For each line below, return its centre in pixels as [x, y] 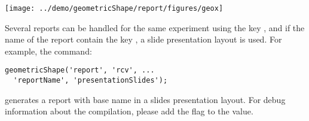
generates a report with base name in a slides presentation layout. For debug [145, 99]
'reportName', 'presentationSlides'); [91, 81]
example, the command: [48, 51]
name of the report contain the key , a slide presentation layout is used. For [143, 39]
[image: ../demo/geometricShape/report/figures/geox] [114, 8]
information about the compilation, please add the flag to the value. [129, 111]
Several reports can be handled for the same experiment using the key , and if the [155, 27]
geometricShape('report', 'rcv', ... [80, 70]
